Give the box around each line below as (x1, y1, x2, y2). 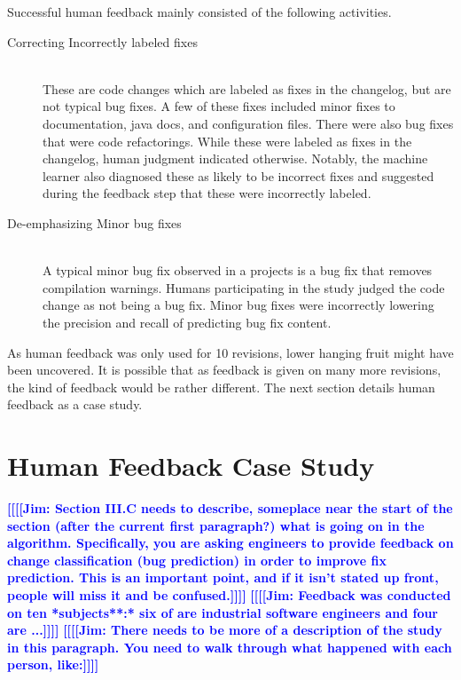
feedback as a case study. (7, 395, 143, 414)
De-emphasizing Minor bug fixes (7, 213, 182, 232)
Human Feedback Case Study (7, 447, 375, 484)
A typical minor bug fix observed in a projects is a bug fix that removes (43, 261, 433, 280)
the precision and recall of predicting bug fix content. (43, 312, 332, 331)
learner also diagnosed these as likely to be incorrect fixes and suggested (43, 166, 434, 185)
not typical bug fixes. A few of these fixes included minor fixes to (43, 97, 395, 115)
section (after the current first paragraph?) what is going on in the (7, 516, 425, 534)
